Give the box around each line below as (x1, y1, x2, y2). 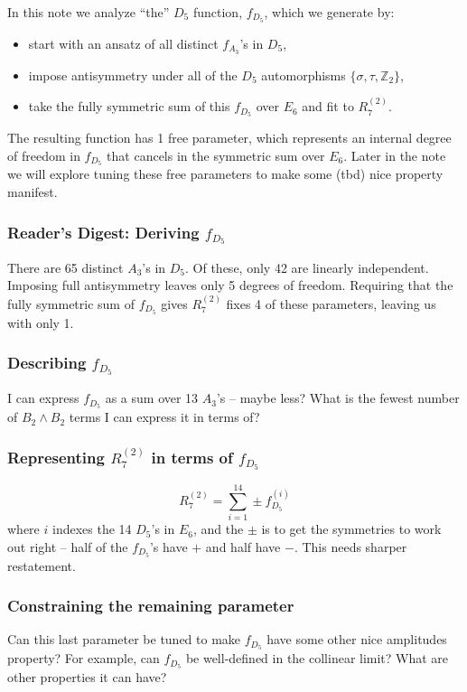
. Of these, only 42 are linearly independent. (185, 257, 429, 276)
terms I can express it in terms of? (69, 407, 260, 426)
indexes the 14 (51, 519, 132, 538)
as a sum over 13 (105, 388, 199, 407)
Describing (7, 351, 87, 374)
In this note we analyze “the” (7, 3, 170, 21)
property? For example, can (7, 649, 160, 668)
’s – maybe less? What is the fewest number (216, 388, 460, 407)
